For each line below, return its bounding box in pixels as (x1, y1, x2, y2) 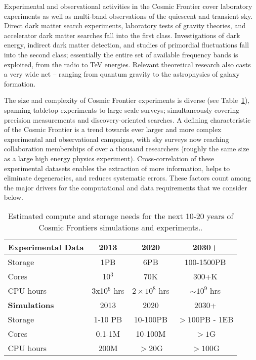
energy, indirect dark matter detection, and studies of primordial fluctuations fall (4, 40, 249, 50)
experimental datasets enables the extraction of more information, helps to (4, 163, 230, 173)
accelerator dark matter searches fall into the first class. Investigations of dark (4, 30, 240, 40)
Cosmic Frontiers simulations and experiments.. (39, 221, 203, 233)
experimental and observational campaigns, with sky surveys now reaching (4, 134, 229, 144)
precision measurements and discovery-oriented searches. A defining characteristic (4, 114, 251, 125)
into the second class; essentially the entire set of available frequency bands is (4, 49, 238, 59)
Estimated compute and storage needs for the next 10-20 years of (8, 210, 234, 222)
